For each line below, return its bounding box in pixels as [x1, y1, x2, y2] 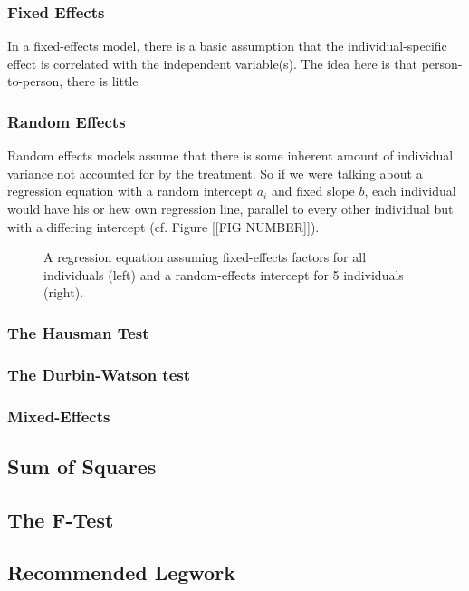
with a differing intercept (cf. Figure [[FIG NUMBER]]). [7, 217, 320, 236]
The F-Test [7, 505, 114, 533]
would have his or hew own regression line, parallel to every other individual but [7, 199, 454, 218]
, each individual [364, 181, 456, 200]
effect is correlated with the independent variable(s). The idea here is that [7, 53, 418, 73]
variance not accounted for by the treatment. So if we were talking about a [7, 163, 423, 182]
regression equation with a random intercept [7, 181, 253, 200]
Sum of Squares [7, 451, 157, 480]
